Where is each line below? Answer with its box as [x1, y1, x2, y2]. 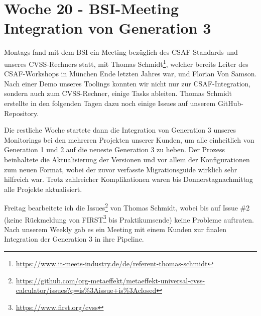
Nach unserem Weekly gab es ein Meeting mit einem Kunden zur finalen [4, 224, 227, 234]
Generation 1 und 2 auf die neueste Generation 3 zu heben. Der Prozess [4, 144, 225, 155]
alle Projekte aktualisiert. [4, 183, 82, 194]
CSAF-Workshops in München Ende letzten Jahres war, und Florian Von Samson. [4, 68, 257, 79]
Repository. [4, 108, 39, 118]
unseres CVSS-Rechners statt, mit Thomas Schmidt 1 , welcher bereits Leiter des [4, 57, 248, 69]
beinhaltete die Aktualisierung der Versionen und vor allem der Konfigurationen [4, 154, 250, 164]
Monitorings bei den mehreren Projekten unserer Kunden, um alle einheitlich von [4, 134, 254, 145]
